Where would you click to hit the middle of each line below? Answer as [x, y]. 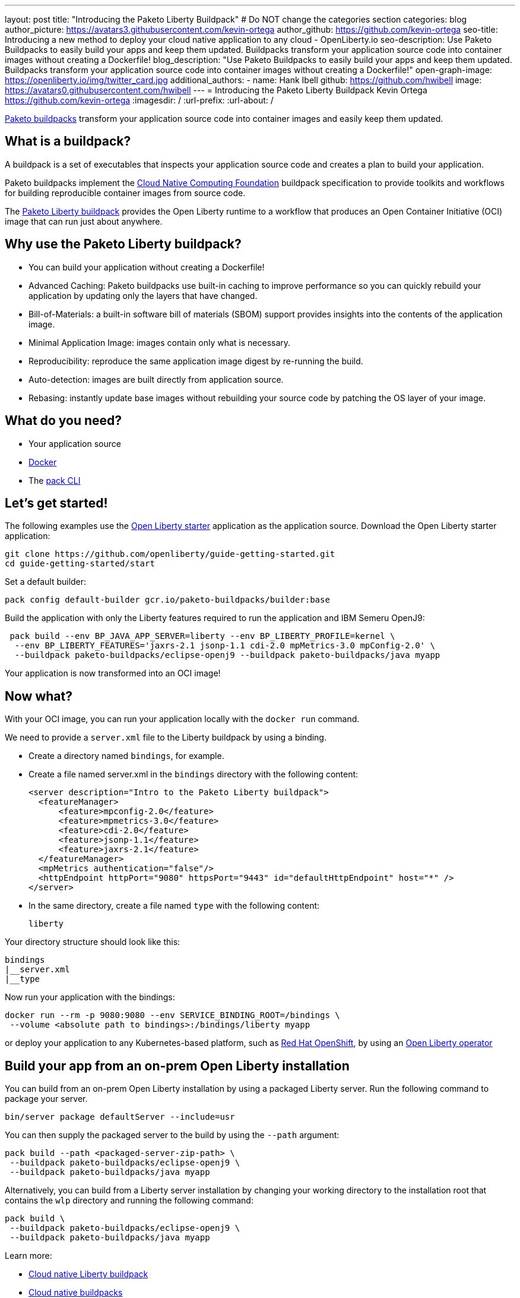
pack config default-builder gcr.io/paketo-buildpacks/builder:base [167, 600]
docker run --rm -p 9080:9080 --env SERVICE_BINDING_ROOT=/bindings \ [172, 1015]
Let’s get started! [56, 503]
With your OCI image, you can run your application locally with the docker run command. [182, 719]
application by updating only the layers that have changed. [143, 295]
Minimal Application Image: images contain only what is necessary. [160, 342]
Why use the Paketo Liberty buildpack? [123, 244]
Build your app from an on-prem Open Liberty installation [177, 1066]
